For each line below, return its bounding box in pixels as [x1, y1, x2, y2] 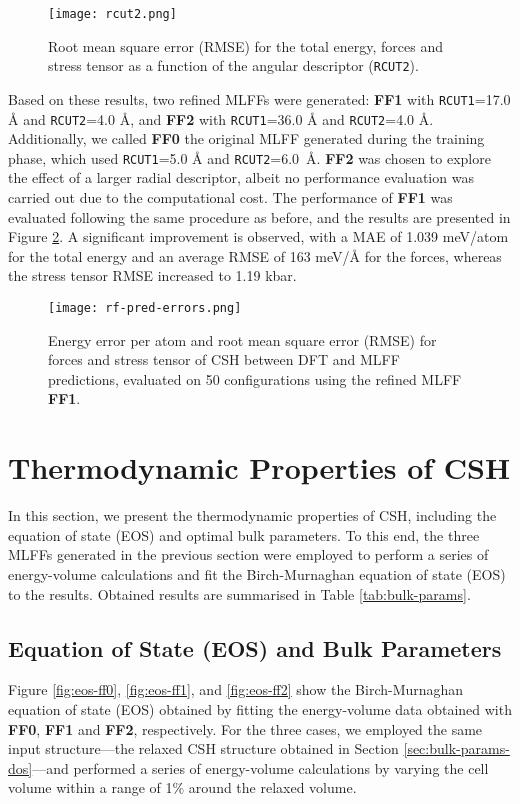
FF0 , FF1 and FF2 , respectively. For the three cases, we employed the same [8, 718, 483, 739]
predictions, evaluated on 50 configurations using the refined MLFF [48, 368, 462, 389]
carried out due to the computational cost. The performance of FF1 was [8, 187, 453, 208]
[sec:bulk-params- [403, 738, 510, 759]
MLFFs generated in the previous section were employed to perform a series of [8, 544, 489, 565]
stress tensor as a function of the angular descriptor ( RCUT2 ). [48, 55, 419, 76]
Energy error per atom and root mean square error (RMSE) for [48, 329, 437, 350]
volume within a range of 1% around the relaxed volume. [8, 777, 357, 798]
